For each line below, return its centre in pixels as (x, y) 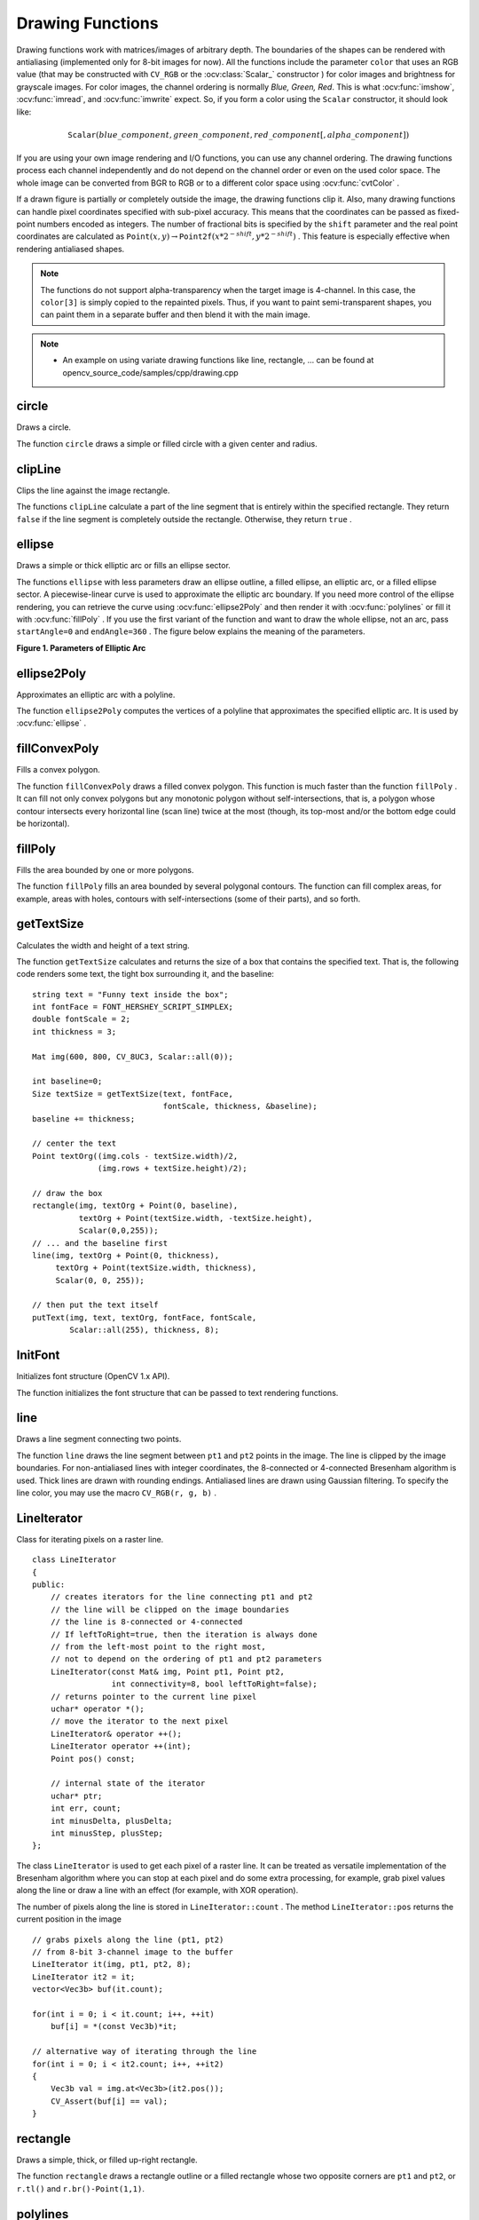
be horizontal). (43, 823)
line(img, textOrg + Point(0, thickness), (126, 1255)
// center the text (75, 1144)
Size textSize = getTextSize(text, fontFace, (133, 1094)
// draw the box (67, 1193)
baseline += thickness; (84, 1118)
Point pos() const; (93, 1759)
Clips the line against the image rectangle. (93, 490)
